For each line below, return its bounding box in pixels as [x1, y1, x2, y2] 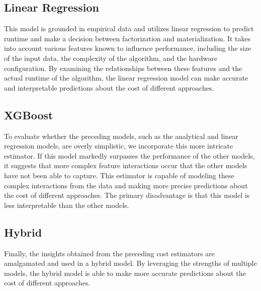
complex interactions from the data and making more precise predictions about [4, 180, 248, 190]
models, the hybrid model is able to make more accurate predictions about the [4, 267, 246, 278]
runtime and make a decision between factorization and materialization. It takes [4, 33, 251, 43]
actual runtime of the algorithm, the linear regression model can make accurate [4, 72, 248, 83]
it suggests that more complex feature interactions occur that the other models [4, 160, 247, 171]
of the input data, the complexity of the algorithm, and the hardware [4, 52, 218, 63]
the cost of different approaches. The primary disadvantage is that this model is [4, 190, 250, 200]
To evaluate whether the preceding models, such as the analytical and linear [4, 130, 238, 141]
